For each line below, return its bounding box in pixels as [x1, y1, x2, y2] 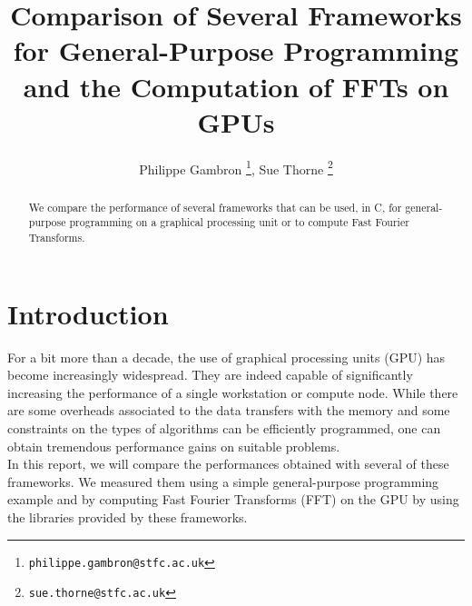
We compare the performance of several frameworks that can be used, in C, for [28, 199, 402, 214]
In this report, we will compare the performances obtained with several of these [7, 454, 449, 473]
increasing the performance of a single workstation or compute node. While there [7, 382, 458, 402]
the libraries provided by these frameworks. [7, 507, 248, 526]
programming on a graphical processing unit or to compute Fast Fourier [69, 214, 409, 230]
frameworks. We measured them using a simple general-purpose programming [7, 472, 439, 491]
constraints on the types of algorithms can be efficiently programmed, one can [7, 419, 441, 438]
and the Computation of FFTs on [23, 67, 449, 104]
